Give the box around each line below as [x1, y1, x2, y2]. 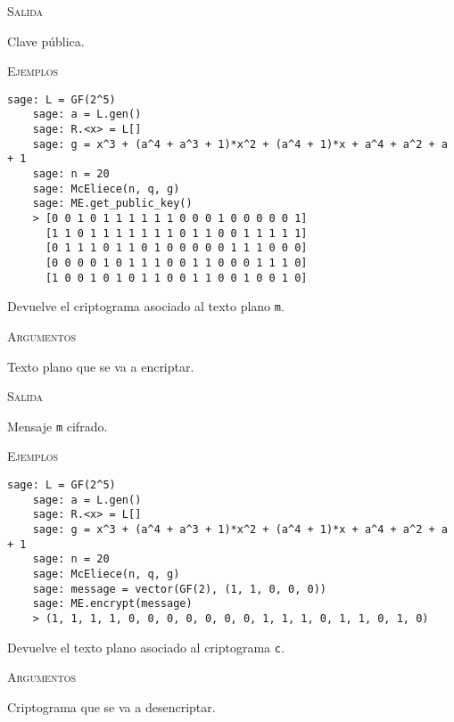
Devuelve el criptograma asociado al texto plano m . [7, 297, 285, 316]
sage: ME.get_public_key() [32, 197, 193, 210]
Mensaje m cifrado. [7, 416, 108, 435]
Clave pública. [7, 31, 85, 50]
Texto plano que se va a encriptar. [7, 357, 194, 375]
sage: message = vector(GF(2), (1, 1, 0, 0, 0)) [32, 582, 326, 595]
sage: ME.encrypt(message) [32, 597, 193, 611]
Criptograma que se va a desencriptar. [7, 697, 216, 716]
